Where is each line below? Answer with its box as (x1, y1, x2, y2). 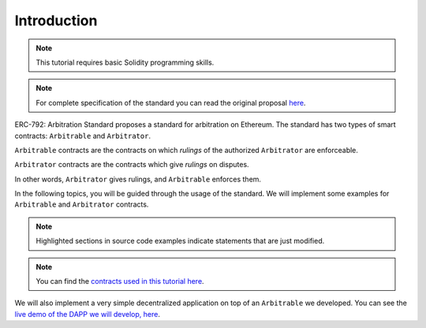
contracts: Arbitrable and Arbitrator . (14, 131, 151, 140)
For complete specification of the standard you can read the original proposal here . (35, 98, 306, 107)
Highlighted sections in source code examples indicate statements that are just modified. (35, 237, 325, 246)
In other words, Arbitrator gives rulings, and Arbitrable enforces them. (14, 174, 262, 184)
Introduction (14, 12, 98, 29)
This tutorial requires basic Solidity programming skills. (35, 58, 215, 67)
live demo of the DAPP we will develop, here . (14, 309, 161, 319)
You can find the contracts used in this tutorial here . (35, 277, 204, 286)
